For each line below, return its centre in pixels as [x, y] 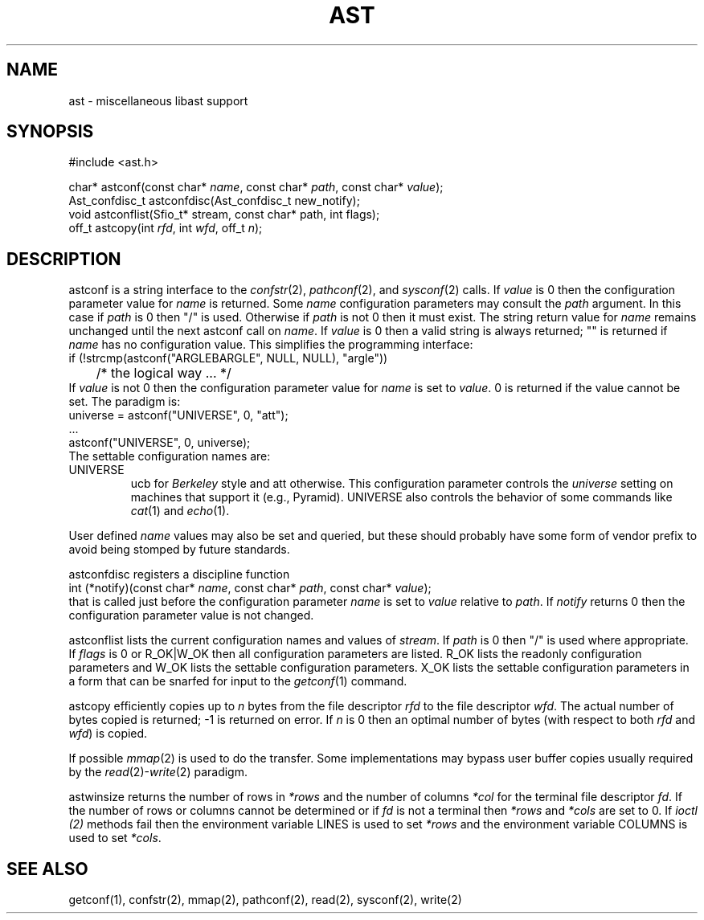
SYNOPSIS [50, 132]
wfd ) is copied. [108, 734]
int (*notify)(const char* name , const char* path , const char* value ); [250, 588]
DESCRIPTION [64, 259]
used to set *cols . [115, 838]
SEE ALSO [47, 869]
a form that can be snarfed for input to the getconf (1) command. [238, 681]
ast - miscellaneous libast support [158, 100]
